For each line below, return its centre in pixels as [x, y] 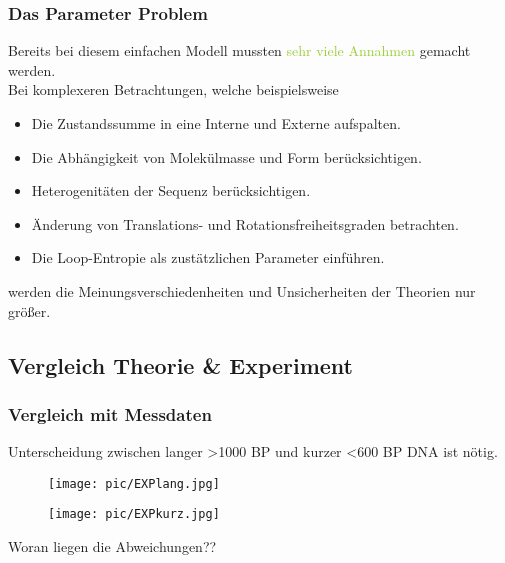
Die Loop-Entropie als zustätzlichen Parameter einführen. [208, 257]
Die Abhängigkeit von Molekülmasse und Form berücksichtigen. [226, 156]
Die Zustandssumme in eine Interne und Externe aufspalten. [216, 123]
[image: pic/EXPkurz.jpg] [134, 514]
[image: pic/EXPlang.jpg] [134, 483]
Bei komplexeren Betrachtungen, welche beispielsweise [173, 89]
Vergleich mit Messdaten [110, 413]
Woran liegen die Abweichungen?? [112, 546]
